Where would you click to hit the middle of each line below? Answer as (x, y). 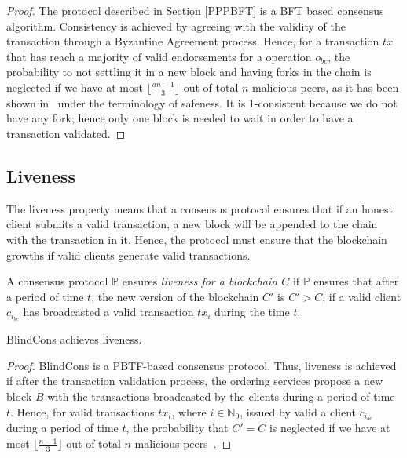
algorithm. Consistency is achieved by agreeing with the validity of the (176, 25)
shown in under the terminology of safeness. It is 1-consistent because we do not (202, 102)
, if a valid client (362, 296)
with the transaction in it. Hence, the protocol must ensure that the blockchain (197, 239)
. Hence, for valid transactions (82, 411)
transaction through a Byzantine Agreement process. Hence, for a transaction (193, 41)
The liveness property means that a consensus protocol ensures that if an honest (200, 208)
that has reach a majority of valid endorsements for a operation (159, 56)
